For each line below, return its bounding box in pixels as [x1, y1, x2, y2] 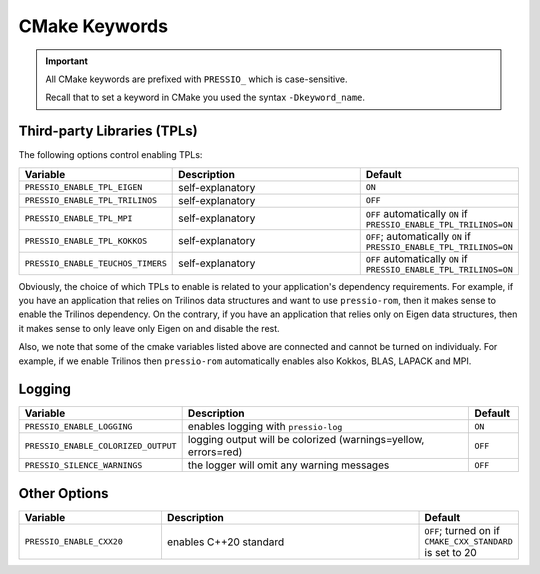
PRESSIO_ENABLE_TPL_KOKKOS [24, 235, 148, 246]
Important [45, 55, 89, 67]
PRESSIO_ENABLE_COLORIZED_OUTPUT [24, 440, 177, 451]
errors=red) [187, 445, 243, 459]
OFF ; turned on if [424, 524, 500, 537]
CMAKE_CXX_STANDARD [424, 536, 514, 547]
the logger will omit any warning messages [187, 458, 390, 472]
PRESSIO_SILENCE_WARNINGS [24, 460, 143, 470]
